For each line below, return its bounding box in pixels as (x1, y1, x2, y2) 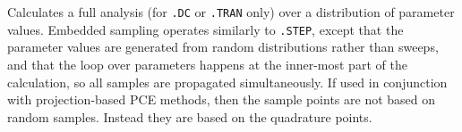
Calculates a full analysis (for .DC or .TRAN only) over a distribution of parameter (7, 3, 455, 21)
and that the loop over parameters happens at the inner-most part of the (7, 54, 407, 73)
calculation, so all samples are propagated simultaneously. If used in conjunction (7, 72, 448, 91)
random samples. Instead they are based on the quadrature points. (7, 107, 372, 126)
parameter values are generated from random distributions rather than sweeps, (7, 37, 439, 56)
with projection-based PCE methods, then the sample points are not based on (7, 90, 436, 109)
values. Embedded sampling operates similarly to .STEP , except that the (7, 20, 404, 38)
